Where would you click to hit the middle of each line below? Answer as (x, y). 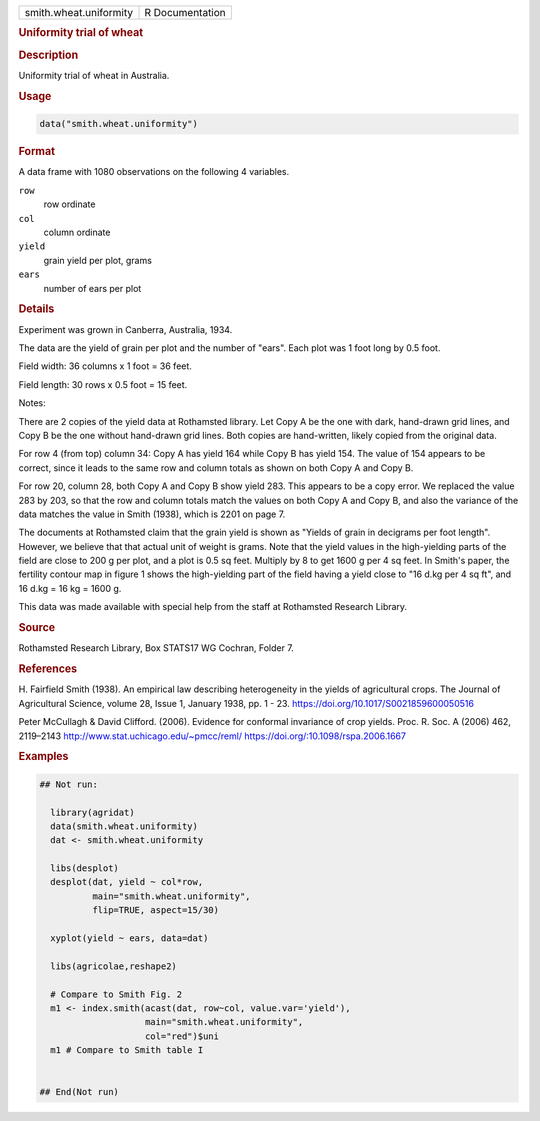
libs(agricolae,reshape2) (113, 966)
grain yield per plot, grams (97, 260)
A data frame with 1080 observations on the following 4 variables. (154, 172)
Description (48, 55)
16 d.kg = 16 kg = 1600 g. (70, 588)
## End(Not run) (79, 1092)
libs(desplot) (85, 868)
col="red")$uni (182, 1036)
